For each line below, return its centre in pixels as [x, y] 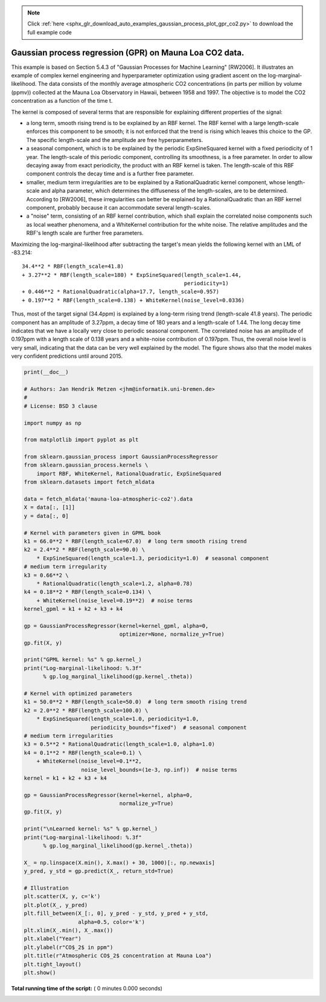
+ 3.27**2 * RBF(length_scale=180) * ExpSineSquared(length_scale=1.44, [132, 275]
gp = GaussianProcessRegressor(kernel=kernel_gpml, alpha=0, [116, 626]
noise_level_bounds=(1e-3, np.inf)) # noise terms [159, 770]
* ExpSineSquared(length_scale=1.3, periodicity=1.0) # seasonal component [153, 558]
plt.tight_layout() [53, 964]
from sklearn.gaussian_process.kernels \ [86, 465]
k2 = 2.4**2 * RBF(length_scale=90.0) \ [84, 550]
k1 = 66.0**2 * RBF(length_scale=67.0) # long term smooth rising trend [135, 541]
